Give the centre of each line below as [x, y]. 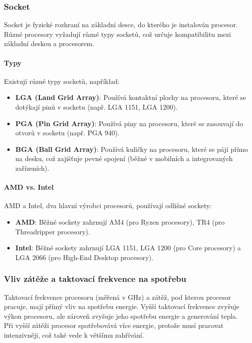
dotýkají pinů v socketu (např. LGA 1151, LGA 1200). [96, 106]
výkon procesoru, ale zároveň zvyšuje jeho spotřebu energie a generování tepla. [121, 316]
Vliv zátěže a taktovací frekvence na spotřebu [95, 279]
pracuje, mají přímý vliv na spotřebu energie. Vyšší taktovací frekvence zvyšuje [122, 306]
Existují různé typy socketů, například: [62, 81]
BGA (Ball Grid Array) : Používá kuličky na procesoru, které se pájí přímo [132, 149]
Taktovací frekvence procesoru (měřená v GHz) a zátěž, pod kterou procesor [118, 297]
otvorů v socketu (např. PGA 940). [67, 133]
